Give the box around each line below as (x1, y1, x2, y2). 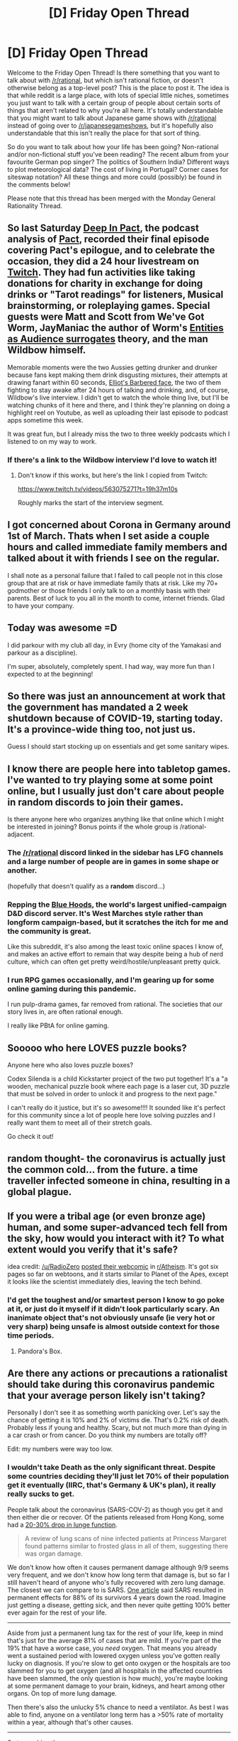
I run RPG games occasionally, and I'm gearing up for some (7, 975, 215, 985)
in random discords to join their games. (7, 796, 184, 808)
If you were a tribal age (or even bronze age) (7, 1210, 206, 1222)
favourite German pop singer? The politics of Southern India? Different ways (7, 158, 230, 166)
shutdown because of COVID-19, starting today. (7, 712, 223, 725)
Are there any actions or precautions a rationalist (7, 1367, 228, 1379)
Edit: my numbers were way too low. (7, 1445, 113, 1453)
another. (7, 866, 38, 875)
